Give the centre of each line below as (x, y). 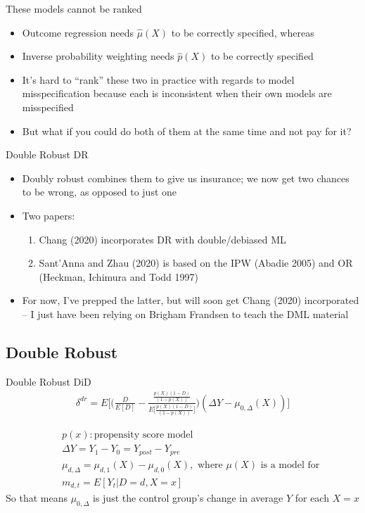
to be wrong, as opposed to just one (100, 192)
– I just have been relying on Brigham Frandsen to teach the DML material (185, 313)
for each (312, 498)
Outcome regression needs (78, 32)
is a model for (290, 465)
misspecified (48, 107)
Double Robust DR (47, 154)
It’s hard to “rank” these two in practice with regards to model (158, 79)
